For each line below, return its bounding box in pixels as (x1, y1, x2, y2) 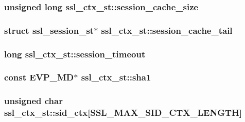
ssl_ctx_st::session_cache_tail (101, 24, 233, 36)
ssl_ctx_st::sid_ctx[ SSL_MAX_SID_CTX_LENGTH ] (4, 106, 242, 119)
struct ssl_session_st (4, 24, 94, 36)
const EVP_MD (4, 71, 74, 84)
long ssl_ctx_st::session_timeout (4, 47, 146, 60)
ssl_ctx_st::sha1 (81, 71, 151, 84)
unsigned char (4, 94, 63, 107)
